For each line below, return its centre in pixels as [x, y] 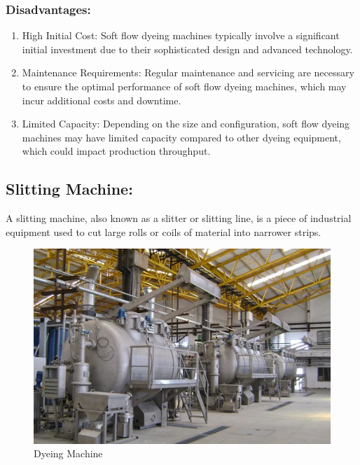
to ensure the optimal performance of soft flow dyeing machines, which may [184, 86]
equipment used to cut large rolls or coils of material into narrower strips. [164, 231]
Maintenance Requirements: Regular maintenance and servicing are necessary [188, 72]
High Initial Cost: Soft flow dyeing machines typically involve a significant [181, 35]
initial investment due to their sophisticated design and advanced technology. [187, 49]
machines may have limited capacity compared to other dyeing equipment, [181, 137]
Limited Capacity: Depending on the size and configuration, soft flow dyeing [186, 124]
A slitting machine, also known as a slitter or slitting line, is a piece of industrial [179, 218]
